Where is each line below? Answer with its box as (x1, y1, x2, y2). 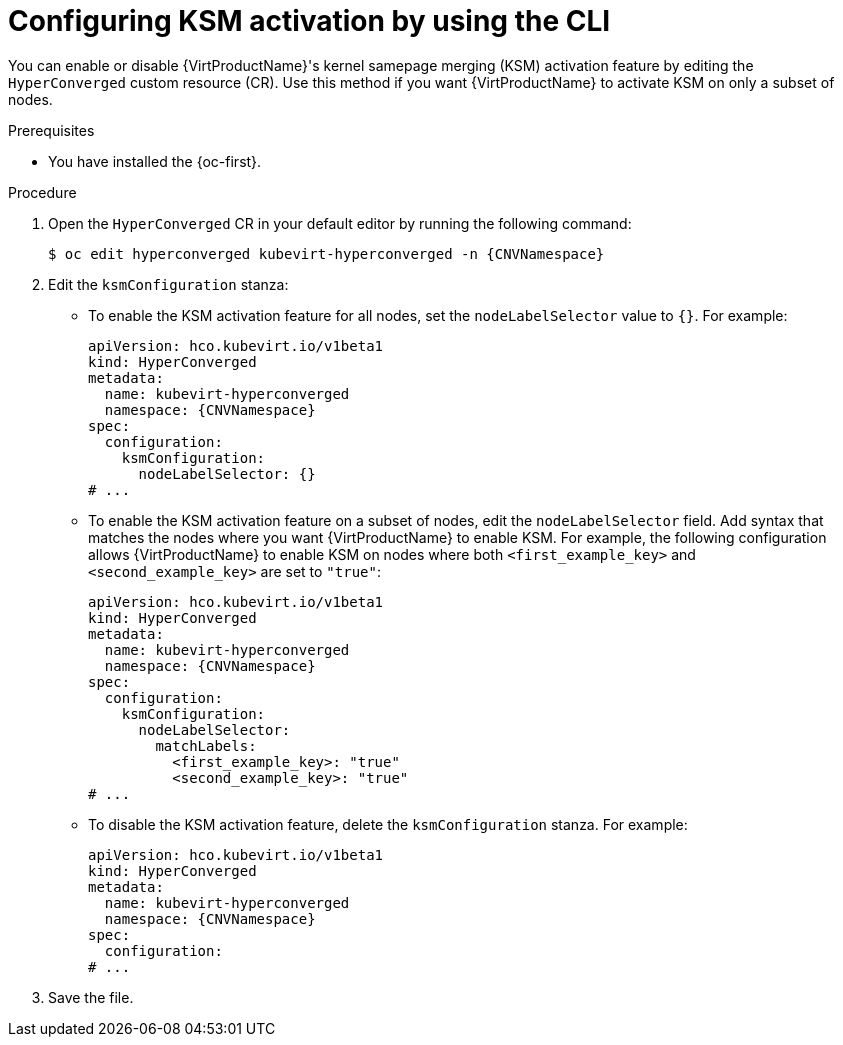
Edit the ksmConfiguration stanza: (48, 275, 289, 293)
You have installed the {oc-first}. (48, 152, 262, 170)
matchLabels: (155, 737, 257, 754)
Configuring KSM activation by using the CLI (8, 4, 611, 38)
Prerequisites (8, 121, 95, 139)
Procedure (8, 183, 77, 201)
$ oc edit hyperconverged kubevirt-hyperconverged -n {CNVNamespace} (48, 245, 605, 262)
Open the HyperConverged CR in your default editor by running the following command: (48, 214, 632, 232)
